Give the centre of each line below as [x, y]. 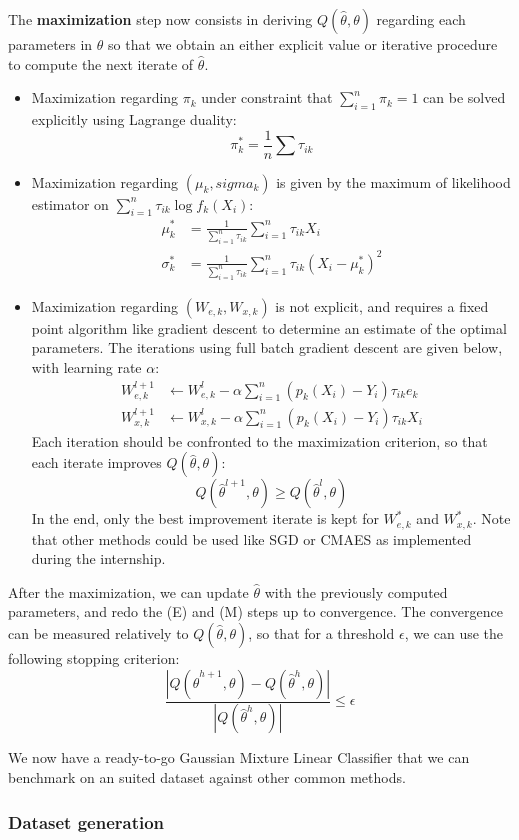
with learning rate [86, 366]
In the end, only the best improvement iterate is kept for [205, 518]
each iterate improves [96, 462]
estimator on [70, 203]
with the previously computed [356, 591]
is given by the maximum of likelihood [393, 181]
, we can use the [454, 633]
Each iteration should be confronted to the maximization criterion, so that [259, 440]
